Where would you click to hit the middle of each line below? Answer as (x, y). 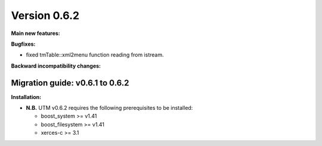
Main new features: (36, 33)
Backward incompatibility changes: (56, 66)
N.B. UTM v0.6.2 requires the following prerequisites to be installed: (109, 108)
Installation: (26, 97)
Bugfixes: (23, 44)
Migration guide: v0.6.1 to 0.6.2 (70, 83)
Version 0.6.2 (45, 15)
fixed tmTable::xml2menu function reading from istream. (95, 55)
